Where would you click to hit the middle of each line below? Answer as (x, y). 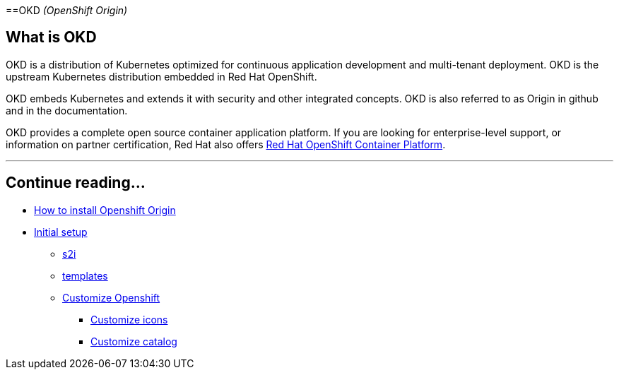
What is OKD (51, 37)
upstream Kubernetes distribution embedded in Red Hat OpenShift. (161, 76)
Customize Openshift (111, 297)
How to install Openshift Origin (105, 210)
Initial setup (61, 232)
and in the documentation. (67, 110)
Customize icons (129, 319)
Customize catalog (134, 341)
